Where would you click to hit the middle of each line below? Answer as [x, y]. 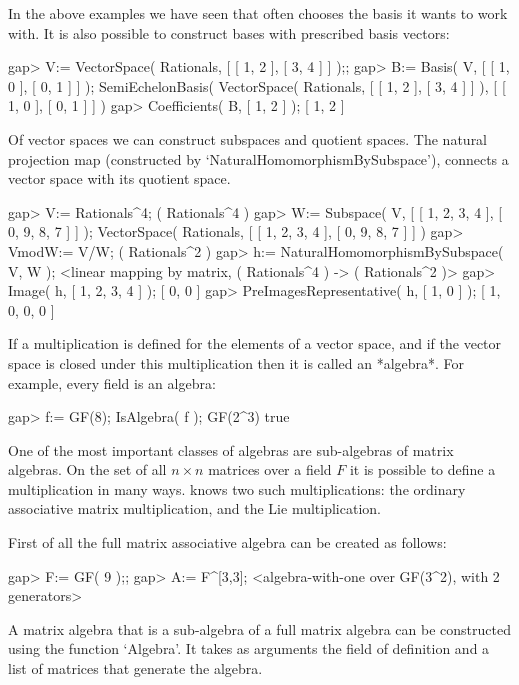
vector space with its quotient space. [119, 178]
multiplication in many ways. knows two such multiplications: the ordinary [237, 488]
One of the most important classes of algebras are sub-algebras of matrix [231, 449]
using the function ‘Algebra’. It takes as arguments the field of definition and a [249, 648]
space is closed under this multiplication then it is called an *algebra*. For [236, 362]
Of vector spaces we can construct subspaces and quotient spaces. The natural [248, 138]
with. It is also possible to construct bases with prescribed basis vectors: [229, 32]
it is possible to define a [422, 469]
